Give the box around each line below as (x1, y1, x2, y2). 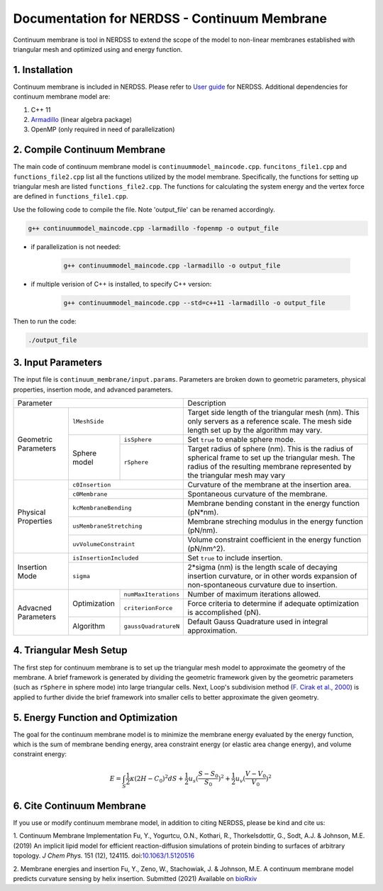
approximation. (187, 626, 238, 636)
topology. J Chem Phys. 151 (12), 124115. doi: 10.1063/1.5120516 (13, 851, 195, 860)
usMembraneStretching (72, 522, 143, 530)
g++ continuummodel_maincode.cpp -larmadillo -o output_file (63, 261, 281, 270)
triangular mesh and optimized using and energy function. (13, 45, 183, 53)
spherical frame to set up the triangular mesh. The (187, 453, 355, 463)
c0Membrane (72, 490, 108, 498)
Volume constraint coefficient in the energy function (187, 535, 362, 545)
